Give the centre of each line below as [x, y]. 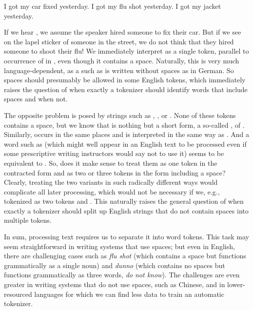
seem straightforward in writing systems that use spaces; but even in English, [119, 246]
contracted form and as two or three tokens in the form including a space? [115, 172]
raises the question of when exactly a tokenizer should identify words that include [126, 89]
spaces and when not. [36, 99]
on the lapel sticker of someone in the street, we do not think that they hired [119, 41]
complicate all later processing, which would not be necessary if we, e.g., [112, 191]
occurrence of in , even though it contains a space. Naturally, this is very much [122, 60]
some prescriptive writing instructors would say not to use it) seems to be [114, 153]
